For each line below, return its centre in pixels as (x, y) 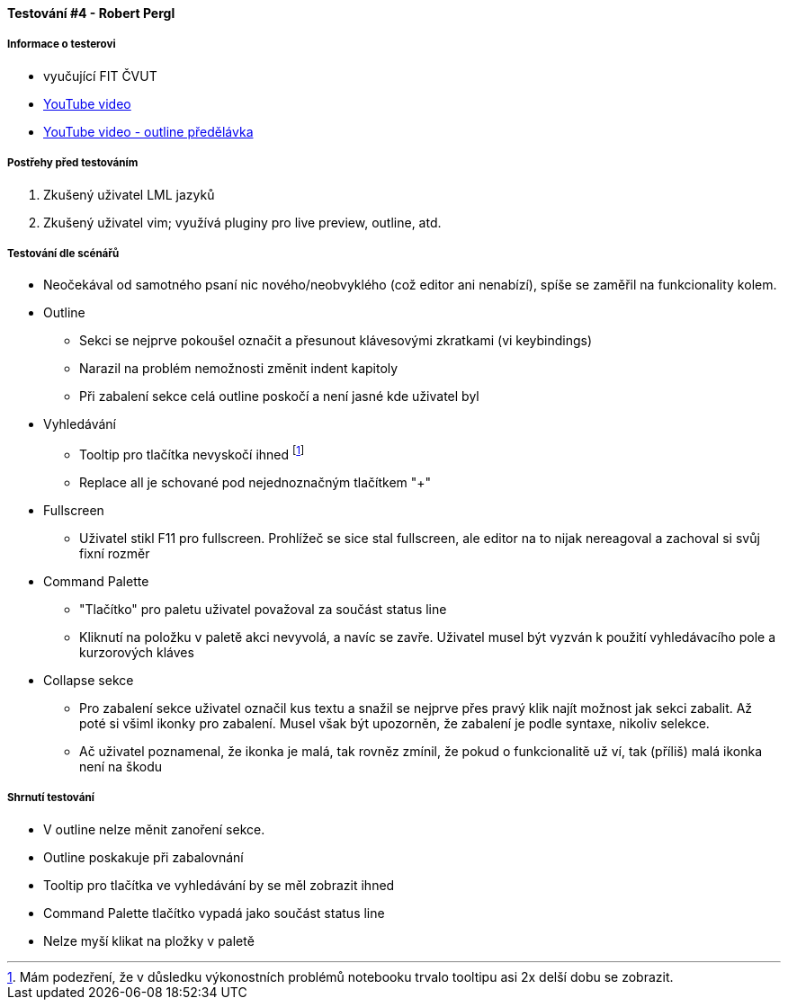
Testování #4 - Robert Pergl (91, 13)
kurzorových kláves (137, 652)
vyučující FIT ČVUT (100, 76)
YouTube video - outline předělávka (148, 131)
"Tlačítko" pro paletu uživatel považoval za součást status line (263, 609)
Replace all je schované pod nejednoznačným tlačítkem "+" (255, 482)
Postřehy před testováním (73, 163)
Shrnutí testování (51, 798)
